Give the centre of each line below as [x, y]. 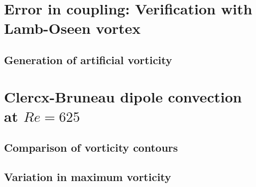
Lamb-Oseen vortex [72, 28]
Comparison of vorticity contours [91, 147]
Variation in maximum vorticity [88, 177]
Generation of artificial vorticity [88, 59]
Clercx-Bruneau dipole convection [123, 96]
